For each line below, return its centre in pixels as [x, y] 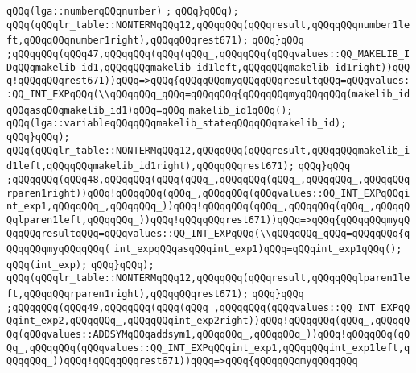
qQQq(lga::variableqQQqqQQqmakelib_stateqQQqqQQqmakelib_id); [177, 124]
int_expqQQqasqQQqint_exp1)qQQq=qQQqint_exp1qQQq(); [258, 249]
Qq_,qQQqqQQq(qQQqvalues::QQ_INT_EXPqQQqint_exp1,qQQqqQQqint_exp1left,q [208, 348]
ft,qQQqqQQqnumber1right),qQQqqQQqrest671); [128, 41]
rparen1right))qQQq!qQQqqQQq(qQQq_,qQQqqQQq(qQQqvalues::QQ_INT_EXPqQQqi [208, 193]
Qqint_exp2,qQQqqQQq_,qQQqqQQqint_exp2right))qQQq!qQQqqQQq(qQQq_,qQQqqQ [208, 321]
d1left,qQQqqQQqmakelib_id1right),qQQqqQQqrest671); [150, 166]
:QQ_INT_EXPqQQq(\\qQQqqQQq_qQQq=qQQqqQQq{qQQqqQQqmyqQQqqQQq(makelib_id [208, 94]
